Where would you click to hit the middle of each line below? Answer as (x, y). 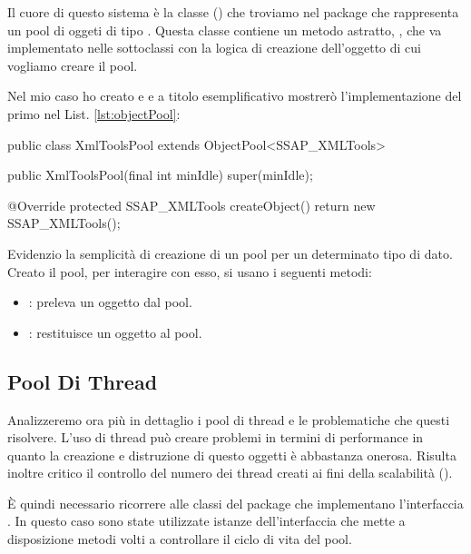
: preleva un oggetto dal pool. (110, 302)
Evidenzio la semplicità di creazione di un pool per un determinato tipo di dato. (230, 253)
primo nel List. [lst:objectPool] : (94, 113)
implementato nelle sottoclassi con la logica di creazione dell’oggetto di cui (215, 48)
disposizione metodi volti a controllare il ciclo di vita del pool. (180, 539)
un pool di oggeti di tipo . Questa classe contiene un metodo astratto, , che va (225, 30)
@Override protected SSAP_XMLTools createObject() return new (191, 205)
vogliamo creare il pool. (73, 65)
